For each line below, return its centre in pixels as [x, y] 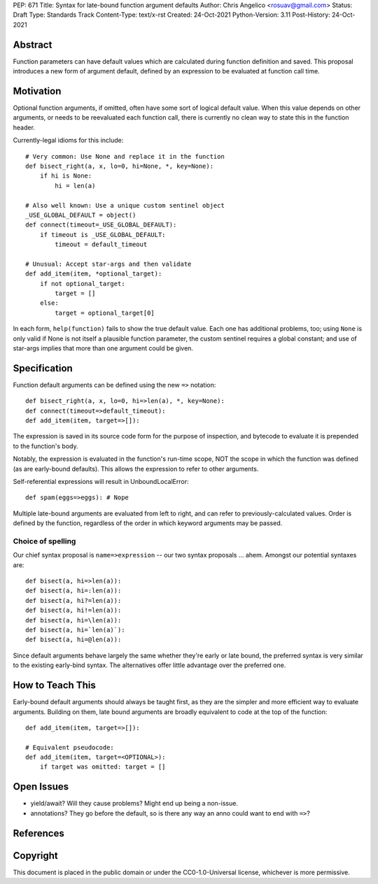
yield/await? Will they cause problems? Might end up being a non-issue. [134, 804]
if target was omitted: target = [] [103, 767]
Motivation [37, 91]
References [38, 833]
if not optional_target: [82, 284]
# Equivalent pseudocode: [70, 747]
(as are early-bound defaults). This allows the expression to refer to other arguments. [136, 469]
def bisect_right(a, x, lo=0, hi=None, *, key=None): [119, 166]
